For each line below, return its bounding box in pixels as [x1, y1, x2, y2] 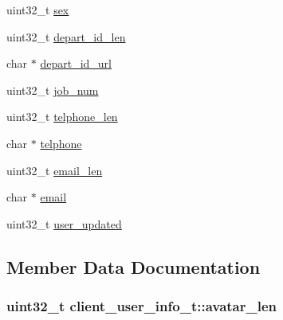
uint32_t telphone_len [6, 108, 118, 125]
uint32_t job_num [6, 81, 99, 98]
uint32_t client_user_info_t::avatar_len [6, 296, 277, 316]
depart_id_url [40, 55, 112, 72]
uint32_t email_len [6, 162, 103, 178]
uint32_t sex [6, 2, 69, 18]
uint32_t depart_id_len [6, 28, 126, 45]
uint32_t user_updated [6, 215, 122, 232]
